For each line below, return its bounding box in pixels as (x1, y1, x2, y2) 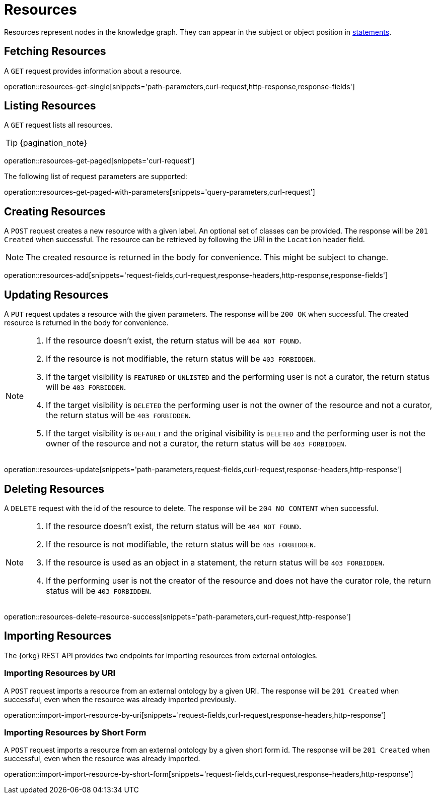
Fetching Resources (4, 45, 106, 58)
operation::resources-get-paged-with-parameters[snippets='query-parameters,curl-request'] (4, 188, 315, 197)
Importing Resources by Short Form (4, 727, 147, 737)
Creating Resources (4, 205, 106, 218)
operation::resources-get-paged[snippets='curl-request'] (4, 156, 195, 165)
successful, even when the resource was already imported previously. (4, 695, 237, 704)
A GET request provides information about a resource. (4, 66, 182, 75)
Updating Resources (4, 288, 109, 301)
